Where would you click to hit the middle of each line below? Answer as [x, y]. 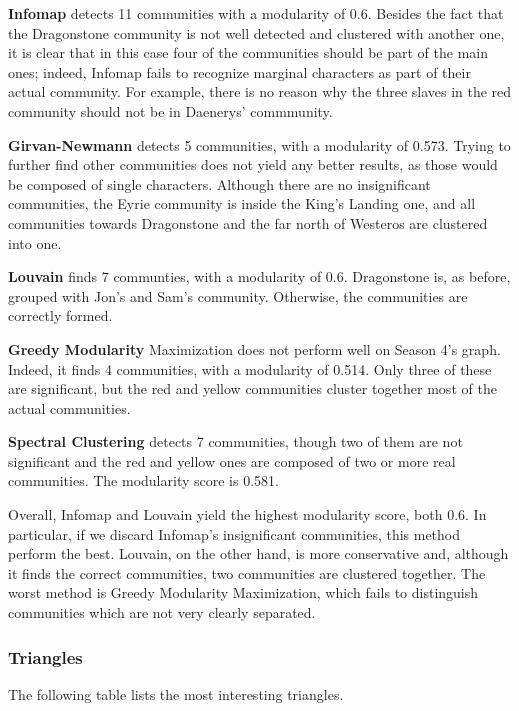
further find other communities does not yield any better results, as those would [253, 164]
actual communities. [69, 407]
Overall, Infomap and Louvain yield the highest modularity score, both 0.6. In [247, 514]
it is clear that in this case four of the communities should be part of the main [248, 52]
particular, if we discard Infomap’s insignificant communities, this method [234, 533]
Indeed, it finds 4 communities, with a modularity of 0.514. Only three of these [250, 368]
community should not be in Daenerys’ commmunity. [170, 110]
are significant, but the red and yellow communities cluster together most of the [252, 388]
